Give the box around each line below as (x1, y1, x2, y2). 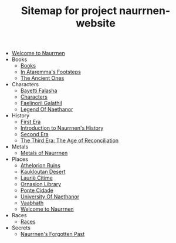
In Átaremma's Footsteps (20, 69, 81, 76)
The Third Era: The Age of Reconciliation (20, 137, 119, 144)
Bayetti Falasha (20, 87, 57, 95)
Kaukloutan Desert (20, 168, 66, 176)
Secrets (11, 224, 31, 231)
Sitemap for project (21, 4, 117, 18)
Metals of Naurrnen (20, 150, 68, 157)
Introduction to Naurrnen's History (20, 124, 104, 131)
